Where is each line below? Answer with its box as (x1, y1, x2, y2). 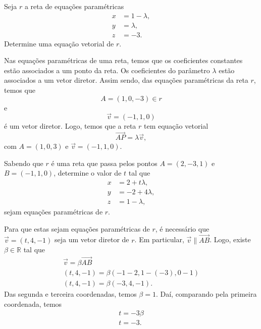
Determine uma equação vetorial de (4, 38, 114, 48)
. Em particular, (134, 234, 184, 245)
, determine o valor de (54, 168, 122, 178)
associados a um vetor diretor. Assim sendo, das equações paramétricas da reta (4, 75, 248, 85)
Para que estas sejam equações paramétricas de (4, 223, 150, 234)
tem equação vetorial (143, 121, 208, 131)
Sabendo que (4, 157, 43, 168)
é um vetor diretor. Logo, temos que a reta (4, 121, 136, 131)
